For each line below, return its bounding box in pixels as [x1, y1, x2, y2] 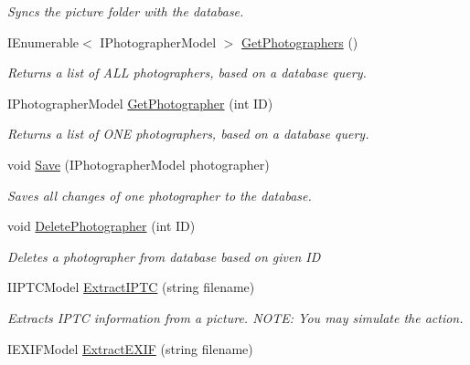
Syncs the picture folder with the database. [7, 2, 244, 20]
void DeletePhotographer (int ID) [7, 216, 196, 235]
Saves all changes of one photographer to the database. [7, 185, 312, 204]
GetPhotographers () [241, 32, 358, 51]
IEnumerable [7, 32, 80, 51]
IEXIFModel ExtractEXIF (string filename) [7, 339, 253, 358]
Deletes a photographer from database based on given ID [7, 246, 321, 266]
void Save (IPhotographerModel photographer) [7, 154, 270, 173]
